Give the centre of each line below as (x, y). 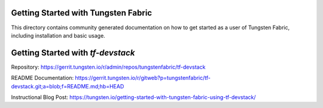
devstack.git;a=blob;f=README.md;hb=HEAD (68, 86)
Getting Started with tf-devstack (73, 53)
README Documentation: (42, 78)
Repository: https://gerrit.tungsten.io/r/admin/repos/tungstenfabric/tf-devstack (108, 67)
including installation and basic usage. (58, 35)
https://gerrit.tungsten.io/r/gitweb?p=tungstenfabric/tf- (143, 78)
